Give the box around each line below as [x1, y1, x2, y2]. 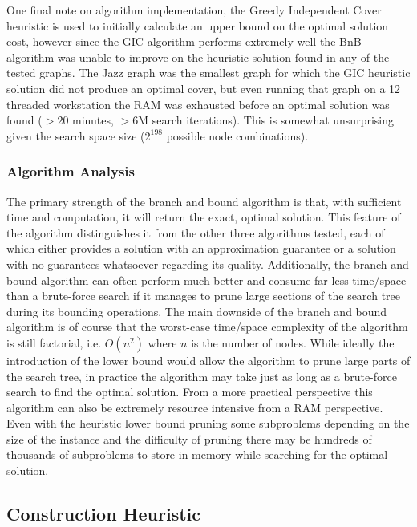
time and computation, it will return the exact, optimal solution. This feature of [6, 209, 401, 225]
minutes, [72, 111, 114, 128]
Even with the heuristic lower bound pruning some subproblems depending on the [6, 415, 410, 432]
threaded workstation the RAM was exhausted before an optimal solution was [6, 95, 390, 112]
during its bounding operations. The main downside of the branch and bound [6, 302, 387, 319]
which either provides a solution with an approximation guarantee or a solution [6, 240, 396, 257]
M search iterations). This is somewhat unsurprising [138, 111, 394, 128]
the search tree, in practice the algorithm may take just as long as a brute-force [6, 367, 397, 384]
